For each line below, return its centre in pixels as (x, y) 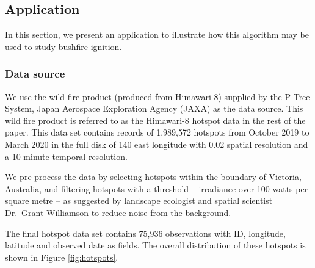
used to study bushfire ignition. (63, 46)
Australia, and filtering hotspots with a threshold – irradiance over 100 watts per (157, 188)
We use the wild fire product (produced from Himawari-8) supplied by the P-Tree (157, 96)
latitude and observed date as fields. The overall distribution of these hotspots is (155, 245)
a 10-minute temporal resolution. (66, 156)
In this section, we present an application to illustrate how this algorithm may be (157, 34)
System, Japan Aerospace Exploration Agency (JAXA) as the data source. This (154, 108)
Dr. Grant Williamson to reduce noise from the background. (118, 212)
